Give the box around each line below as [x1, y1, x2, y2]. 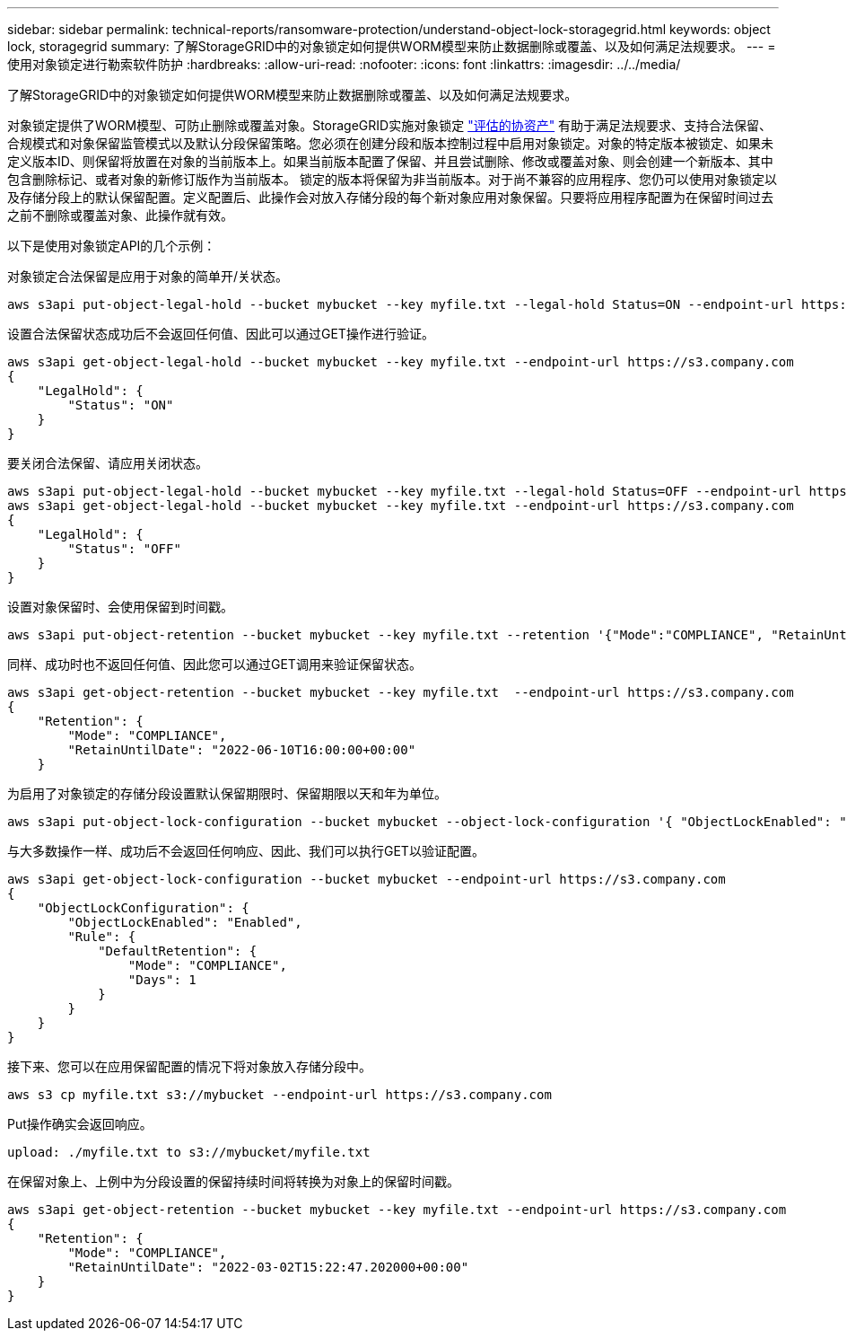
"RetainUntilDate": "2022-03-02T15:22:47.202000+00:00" [67, 1260, 469, 1274]
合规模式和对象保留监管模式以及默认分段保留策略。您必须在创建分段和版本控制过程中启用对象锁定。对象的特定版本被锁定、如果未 [7, 136, 773, 151]
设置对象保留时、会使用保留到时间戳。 [7, 599, 233, 614]
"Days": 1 [127, 973, 196, 987]
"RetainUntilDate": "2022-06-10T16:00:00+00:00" [67, 743, 416, 757]
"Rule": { [67, 929, 136, 944]
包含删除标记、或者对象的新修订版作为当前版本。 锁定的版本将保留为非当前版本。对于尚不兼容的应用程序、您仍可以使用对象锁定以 [7, 172, 777, 187]
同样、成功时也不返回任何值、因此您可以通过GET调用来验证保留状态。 [7, 656, 422, 672]
